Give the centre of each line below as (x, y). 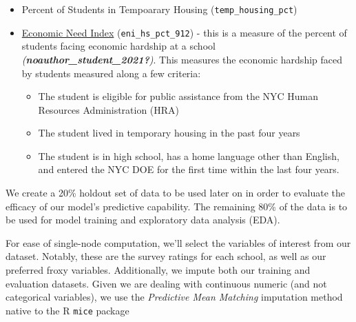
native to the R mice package (67, 310)
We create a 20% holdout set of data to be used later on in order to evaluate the (175, 193)
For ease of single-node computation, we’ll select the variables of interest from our (178, 242)
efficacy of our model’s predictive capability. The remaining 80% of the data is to (177, 206)
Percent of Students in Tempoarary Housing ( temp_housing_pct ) (159, 9)
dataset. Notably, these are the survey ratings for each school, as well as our (166, 256)
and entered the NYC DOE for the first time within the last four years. (189, 169)
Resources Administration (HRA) (109, 109)
